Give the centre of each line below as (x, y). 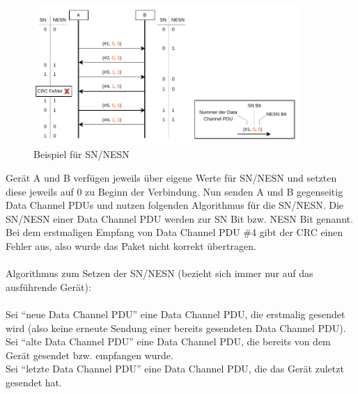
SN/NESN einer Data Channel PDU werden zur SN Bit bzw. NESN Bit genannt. (179, 218)
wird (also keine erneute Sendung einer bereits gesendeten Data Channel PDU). (176, 328)
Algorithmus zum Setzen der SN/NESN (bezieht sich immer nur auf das (159, 273)
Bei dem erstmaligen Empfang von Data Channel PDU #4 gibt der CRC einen (174, 232)
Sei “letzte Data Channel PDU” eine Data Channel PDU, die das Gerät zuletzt (175, 369)
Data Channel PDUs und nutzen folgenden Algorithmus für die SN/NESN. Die (175, 205)
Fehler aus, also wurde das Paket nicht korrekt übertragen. (131, 246)
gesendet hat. (34, 382)
